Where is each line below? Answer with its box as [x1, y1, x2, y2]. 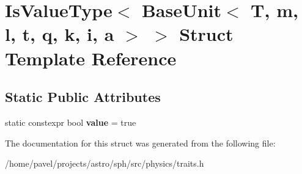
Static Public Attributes [5, 87, 161, 106]
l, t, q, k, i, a [5, 21, 114, 46]
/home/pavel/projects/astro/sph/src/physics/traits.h [5, 157, 204, 170]
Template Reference [5, 45, 177, 70]
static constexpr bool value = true [5, 115, 136, 128]
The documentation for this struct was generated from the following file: [5, 136, 276, 149]
